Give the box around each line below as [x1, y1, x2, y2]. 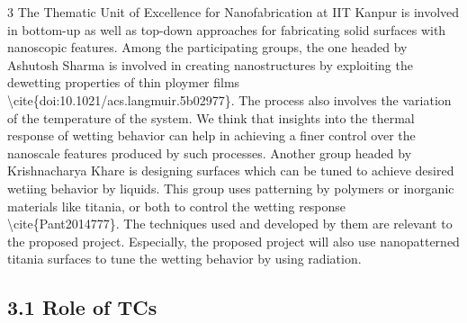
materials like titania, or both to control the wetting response [7, 196, 346, 215]
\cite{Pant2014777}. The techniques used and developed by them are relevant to [7, 214, 453, 233]
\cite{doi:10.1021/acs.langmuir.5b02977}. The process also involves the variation [7, 90, 452, 109]
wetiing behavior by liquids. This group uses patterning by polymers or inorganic [7, 178, 454, 197]
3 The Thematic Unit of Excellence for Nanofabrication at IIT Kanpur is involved [7, 3, 460, 21]
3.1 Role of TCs [7, 293, 157, 321]
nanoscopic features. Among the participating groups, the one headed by [7, 38, 408, 57]
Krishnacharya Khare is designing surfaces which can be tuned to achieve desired [7, 161, 454, 180]
